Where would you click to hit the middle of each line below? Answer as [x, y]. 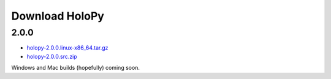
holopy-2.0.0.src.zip [52, 56]
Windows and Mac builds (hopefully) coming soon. [76, 68]
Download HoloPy [58, 16]
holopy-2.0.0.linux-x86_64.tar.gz [67, 48]
